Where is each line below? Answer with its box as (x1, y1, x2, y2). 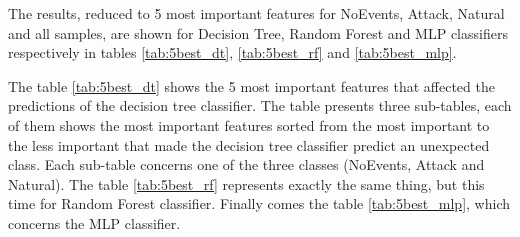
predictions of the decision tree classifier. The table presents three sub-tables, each (8, 95, 512, 116)
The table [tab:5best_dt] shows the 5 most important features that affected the (8, 75, 495, 96)
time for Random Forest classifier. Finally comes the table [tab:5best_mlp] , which (8, 193, 510, 214)
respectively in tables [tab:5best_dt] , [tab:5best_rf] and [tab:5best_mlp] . (8, 42, 457, 63)
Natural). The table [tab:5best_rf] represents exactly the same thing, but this (8, 173, 485, 194)
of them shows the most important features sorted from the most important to (8, 114, 490, 135)
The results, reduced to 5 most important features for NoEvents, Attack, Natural (8, 3, 505, 23)
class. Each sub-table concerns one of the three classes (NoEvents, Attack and (8, 154, 485, 175)
